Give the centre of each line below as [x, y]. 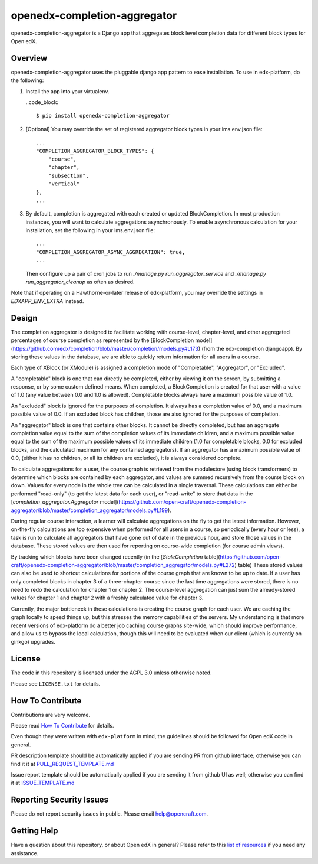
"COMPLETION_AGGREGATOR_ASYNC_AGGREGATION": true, [111, 252]
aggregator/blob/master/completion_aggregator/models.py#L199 [90, 510]
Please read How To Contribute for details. [62, 726]
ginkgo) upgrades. [33, 642]
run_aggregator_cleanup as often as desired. [80, 282]
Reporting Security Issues [60, 800]
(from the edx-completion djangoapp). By [252, 348]
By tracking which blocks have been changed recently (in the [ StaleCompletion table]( [115, 557]
